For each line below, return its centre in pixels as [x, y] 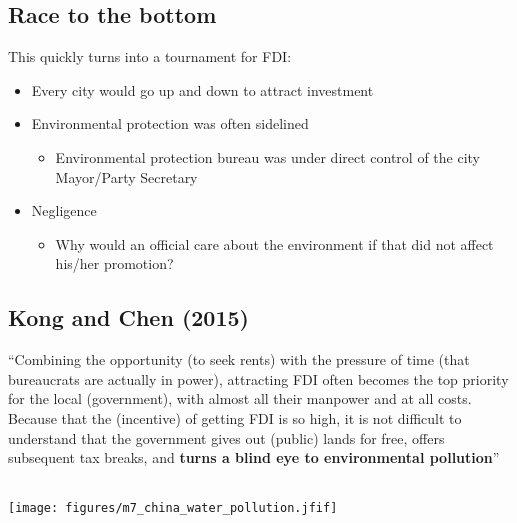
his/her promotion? [114, 263]
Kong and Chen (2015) [128, 317]
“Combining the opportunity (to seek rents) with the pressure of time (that [239, 359]
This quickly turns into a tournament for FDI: [150, 56]
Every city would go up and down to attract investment [202, 89]
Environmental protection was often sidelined [170, 123]
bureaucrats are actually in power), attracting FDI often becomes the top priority [258, 378]
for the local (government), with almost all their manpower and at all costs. [240, 398]
